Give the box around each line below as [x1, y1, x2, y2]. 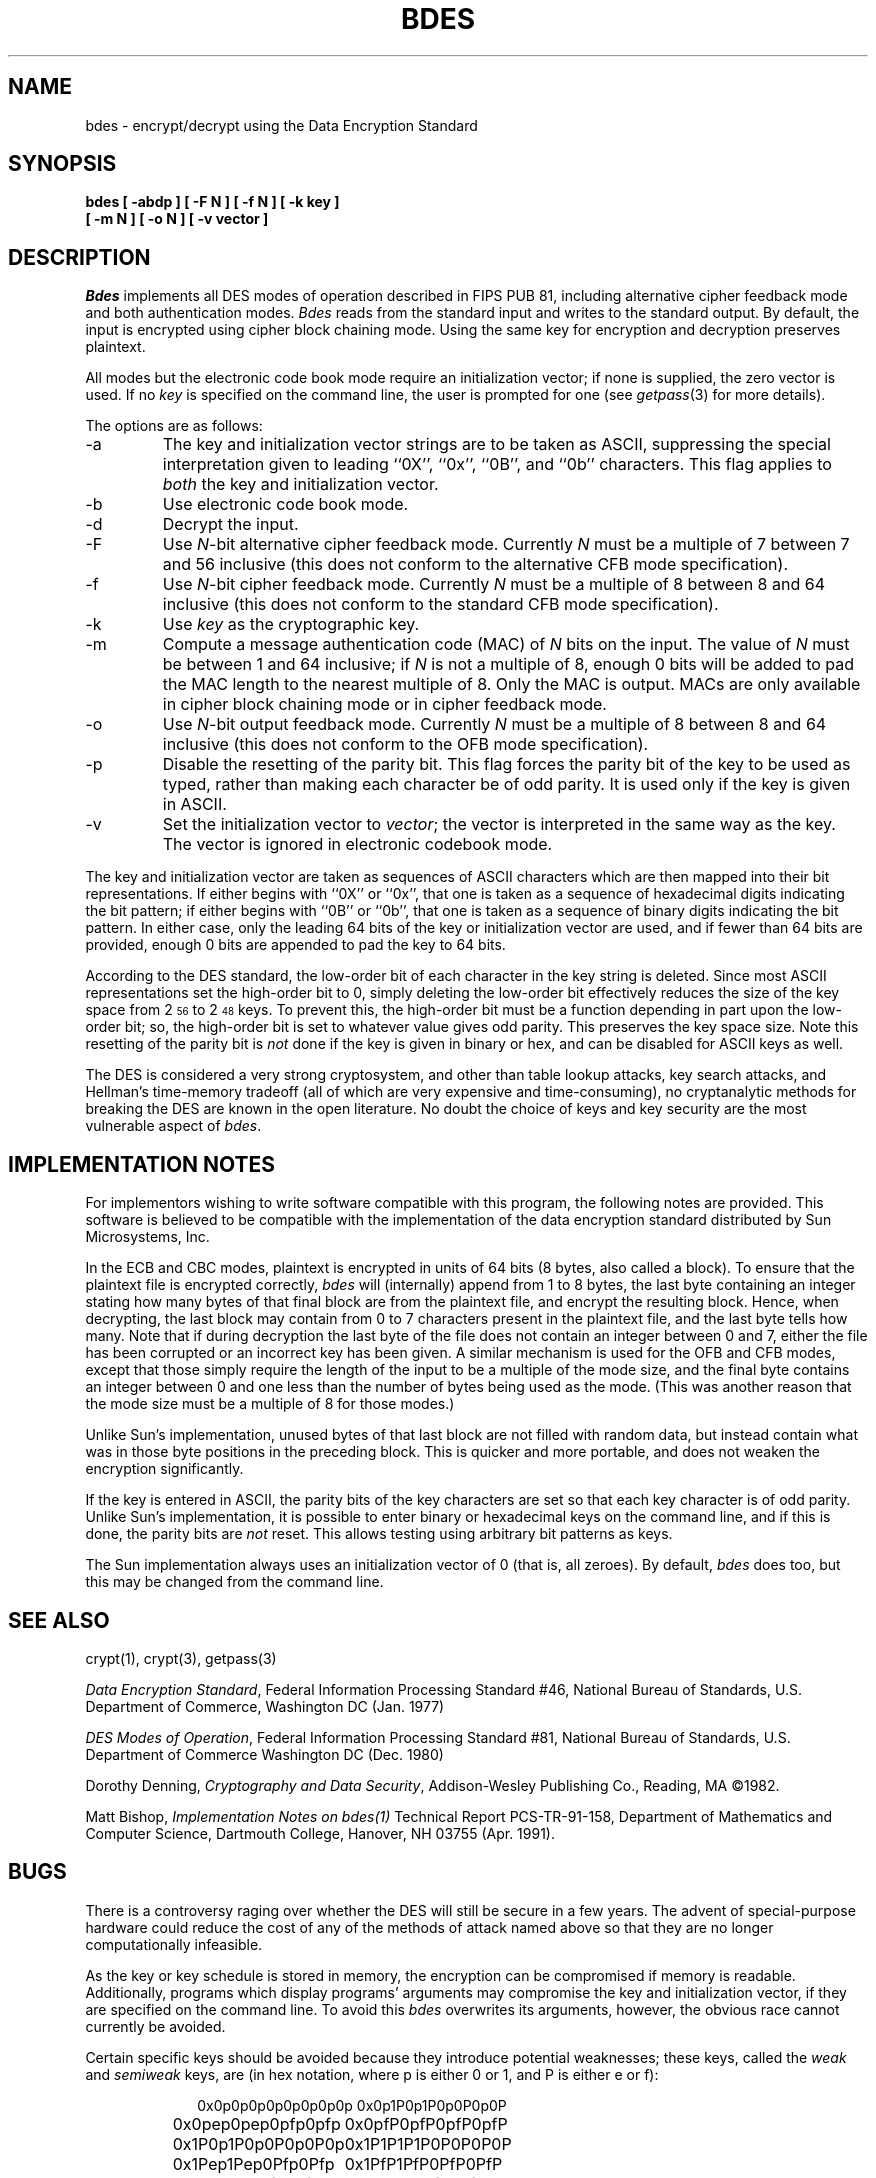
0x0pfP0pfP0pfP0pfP [344, 2113, 508, 2134]
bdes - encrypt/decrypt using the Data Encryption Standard [85, 116, 478, 134]
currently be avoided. [85, 2017, 226, 2035]
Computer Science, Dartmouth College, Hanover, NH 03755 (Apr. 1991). [85, 1824, 556, 1842]
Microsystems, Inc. [85, 1228, 210, 1246]
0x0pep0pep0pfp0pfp [172, 2113, 341, 2134]
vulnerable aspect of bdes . [85, 1117, 262, 1135]
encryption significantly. [85, 1460, 244, 1478]
